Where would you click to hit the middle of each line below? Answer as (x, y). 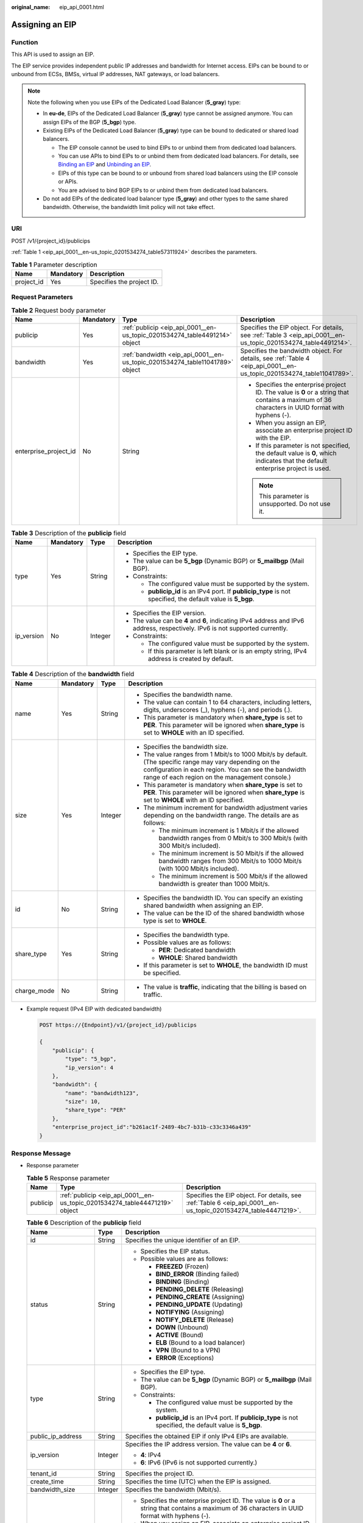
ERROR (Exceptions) (185, 1357)
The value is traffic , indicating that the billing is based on (225, 987)
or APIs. (68, 182)
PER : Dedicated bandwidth (197, 950)
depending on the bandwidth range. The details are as (221, 815)
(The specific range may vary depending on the (212, 761)
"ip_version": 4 (89, 1067)
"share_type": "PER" (96, 1110)
